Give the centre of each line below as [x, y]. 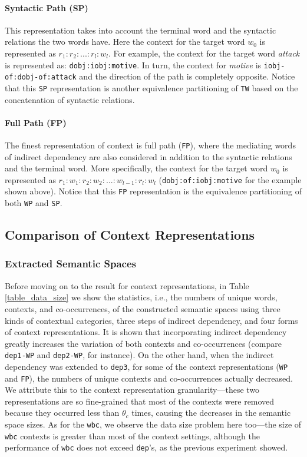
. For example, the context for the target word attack [204, 53]
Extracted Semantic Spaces [70, 264]
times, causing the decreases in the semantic [211, 413]
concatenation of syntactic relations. [70, 99]
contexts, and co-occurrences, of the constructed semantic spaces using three [143, 308]
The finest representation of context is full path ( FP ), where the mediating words [150, 145]
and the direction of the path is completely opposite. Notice [187, 76]
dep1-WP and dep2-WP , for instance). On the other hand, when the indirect [139, 355]
